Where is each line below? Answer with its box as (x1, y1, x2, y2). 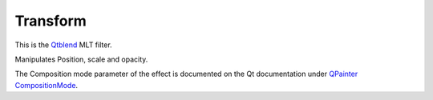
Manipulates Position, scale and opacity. (14, 54, 148, 64)
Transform (14, 12, 87, 30)
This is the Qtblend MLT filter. (14, 40, 112, 50)
